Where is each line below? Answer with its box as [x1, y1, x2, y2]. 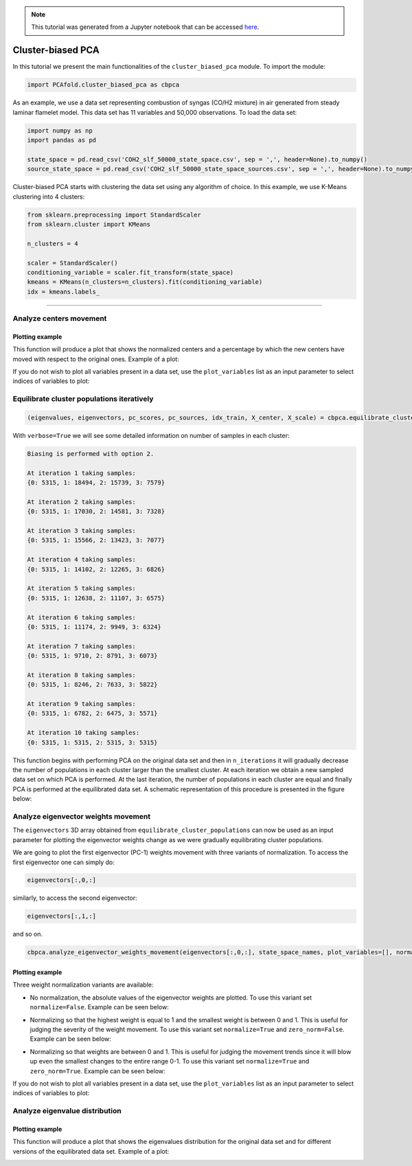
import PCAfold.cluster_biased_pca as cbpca [27, 81, 180, 89]
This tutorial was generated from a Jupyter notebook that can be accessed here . [31, 23, 260, 31]
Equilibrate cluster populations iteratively [12, 394, 154, 404]
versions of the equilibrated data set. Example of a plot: [12, 1147, 170, 1155]
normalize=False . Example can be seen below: [30, 1003, 170, 1011]
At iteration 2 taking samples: [27, 498, 137, 505]
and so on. [12, 930, 43, 938]
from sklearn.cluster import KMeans [27, 220, 151, 228]
